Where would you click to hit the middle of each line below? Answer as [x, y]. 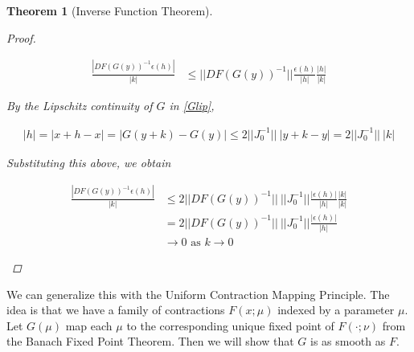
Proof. [21, 37]
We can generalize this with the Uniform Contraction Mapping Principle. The [198, 294]
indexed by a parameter [336, 310]
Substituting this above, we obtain [89, 162]
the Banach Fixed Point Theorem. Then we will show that [150, 341]
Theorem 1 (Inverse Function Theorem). [110, 10]
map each [89, 325]
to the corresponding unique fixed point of [230, 325]
